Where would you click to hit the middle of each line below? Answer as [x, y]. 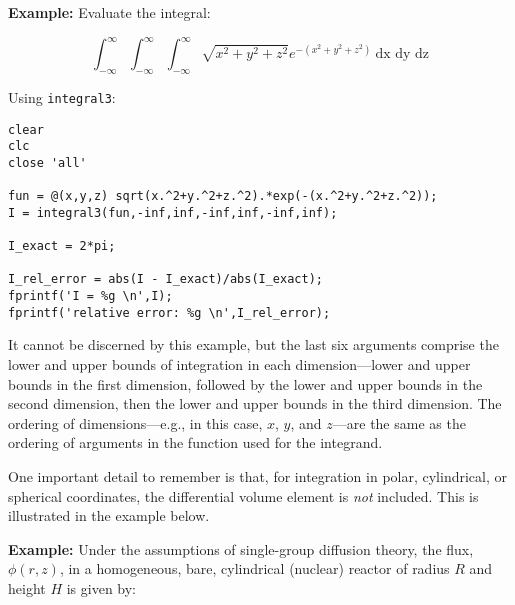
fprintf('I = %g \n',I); [90, 296]
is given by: [101, 587]
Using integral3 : [62, 96]
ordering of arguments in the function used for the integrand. [195, 442]
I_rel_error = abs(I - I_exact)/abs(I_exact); [165, 279]
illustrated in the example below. [109, 515]
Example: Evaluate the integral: [109, 12]
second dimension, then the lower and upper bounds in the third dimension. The [255, 403]
